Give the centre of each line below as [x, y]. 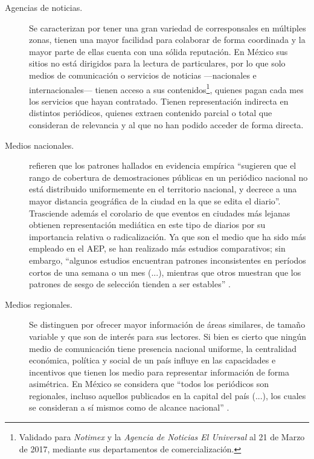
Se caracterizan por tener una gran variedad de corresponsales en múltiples [168, 28]
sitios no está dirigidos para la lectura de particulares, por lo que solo [157, 63]
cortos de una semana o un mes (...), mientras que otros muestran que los [165, 272]
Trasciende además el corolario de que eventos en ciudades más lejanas [160, 213]
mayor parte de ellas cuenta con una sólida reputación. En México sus [159, 51]
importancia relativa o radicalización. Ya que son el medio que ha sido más [168, 236]
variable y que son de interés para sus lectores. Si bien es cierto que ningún [168, 336]
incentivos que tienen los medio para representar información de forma [159, 372]
